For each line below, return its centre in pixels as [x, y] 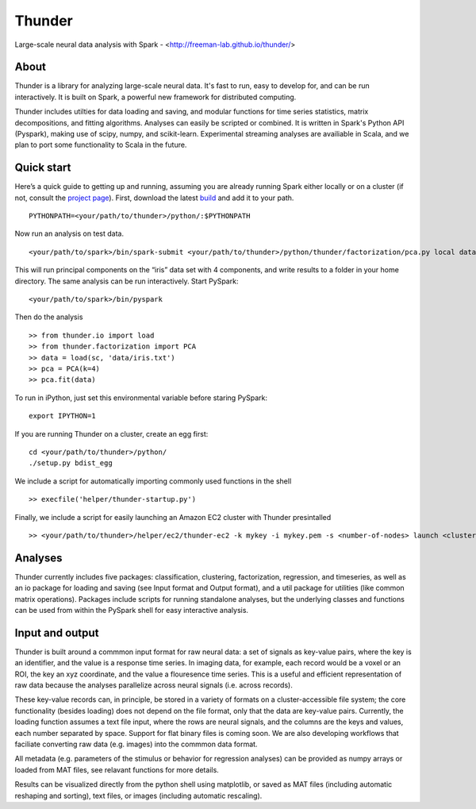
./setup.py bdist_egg [71, 463]
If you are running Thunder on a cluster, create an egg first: [111, 433]
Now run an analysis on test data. [69, 233]
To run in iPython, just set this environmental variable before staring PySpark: [141, 398]
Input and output [57, 632]
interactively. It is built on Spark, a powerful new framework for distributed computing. [155, 97]
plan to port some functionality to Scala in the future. [101, 145]
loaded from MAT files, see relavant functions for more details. [117, 769]
